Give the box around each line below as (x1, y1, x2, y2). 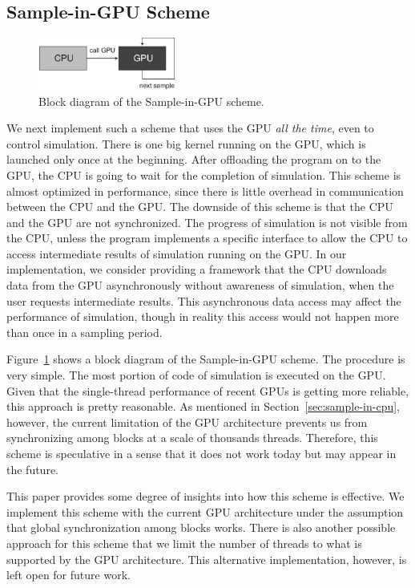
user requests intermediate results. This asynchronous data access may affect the (6, 292, 401, 309)
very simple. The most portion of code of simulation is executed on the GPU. (6, 367, 386, 383)
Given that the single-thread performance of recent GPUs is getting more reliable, (6, 382, 409, 399)
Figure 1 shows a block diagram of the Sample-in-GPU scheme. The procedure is (6, 351, 405, 367)
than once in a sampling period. (6, 323, 163, 340)
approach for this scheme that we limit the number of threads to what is (6, 534, 362, 551)
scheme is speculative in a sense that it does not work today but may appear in (6, 445, 397, 462)
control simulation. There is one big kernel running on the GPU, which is (6, 135, 366, 152)
